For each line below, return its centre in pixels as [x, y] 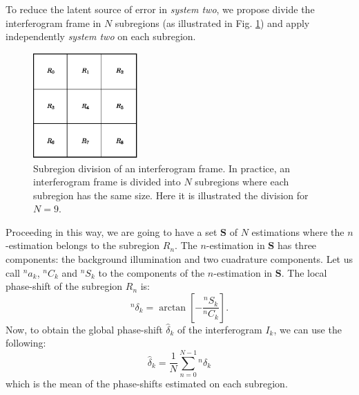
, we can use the [308, 329]
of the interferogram [220, 329]
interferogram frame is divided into [107, 182]
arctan [173, 307]
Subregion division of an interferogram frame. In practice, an [162, 168]
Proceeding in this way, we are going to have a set [111, 231]
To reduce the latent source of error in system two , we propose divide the [160, 9]
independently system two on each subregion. [101, 36]
